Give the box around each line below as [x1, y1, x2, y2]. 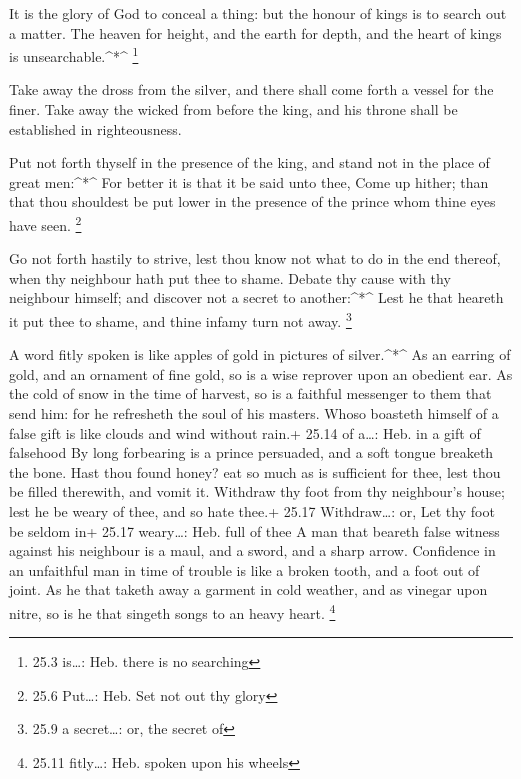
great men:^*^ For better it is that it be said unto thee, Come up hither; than [9, 171, 489, 192]
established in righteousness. [9, 118, 182, 139]
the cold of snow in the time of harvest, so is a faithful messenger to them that [9, 383, 492, 404]
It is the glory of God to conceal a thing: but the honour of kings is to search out [9, 3, 507, 23]
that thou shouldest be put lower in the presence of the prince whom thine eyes [9, 191, 496, 212]
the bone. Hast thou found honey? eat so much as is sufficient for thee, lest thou [9, 461, 501, 482]
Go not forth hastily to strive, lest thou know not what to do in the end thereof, [9, 248, 501, 269]
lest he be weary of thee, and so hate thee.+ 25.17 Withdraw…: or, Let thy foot [9, 501, 495, 522]
